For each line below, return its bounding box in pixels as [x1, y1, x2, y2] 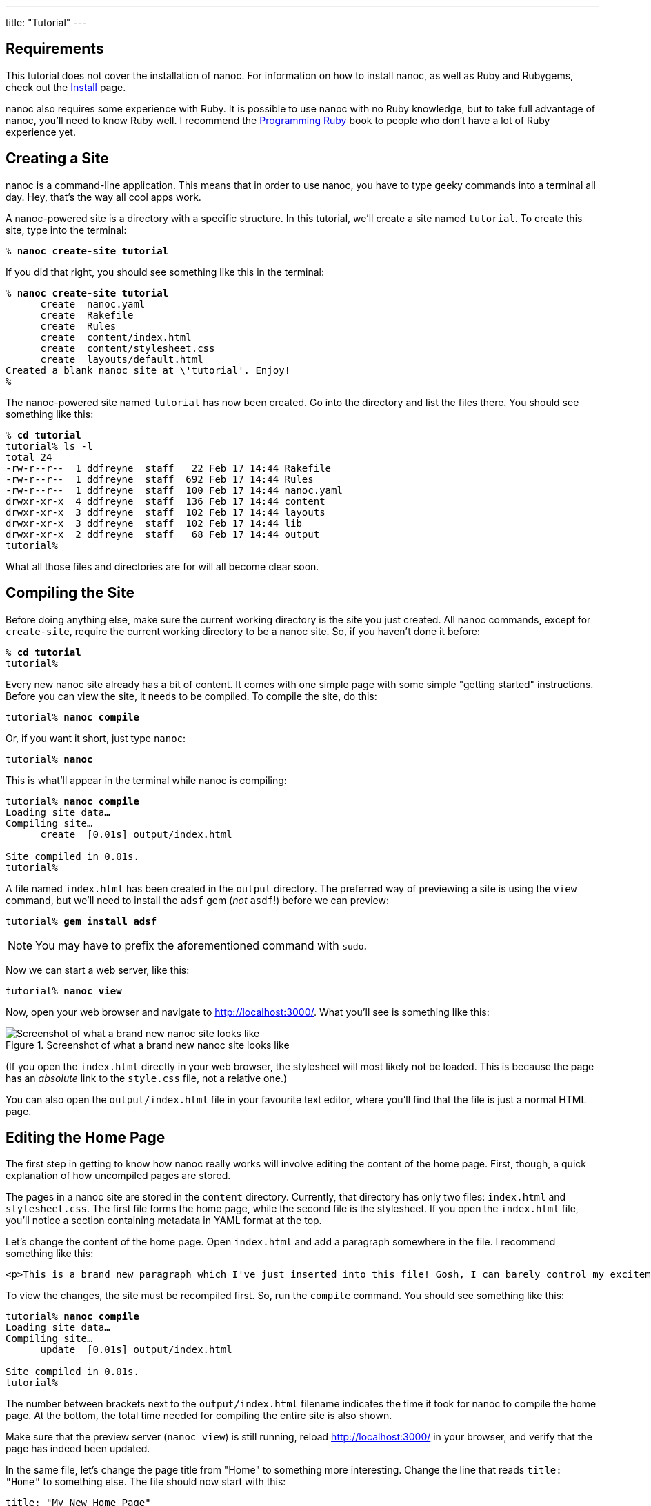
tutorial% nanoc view [6, 985, 122, 996]
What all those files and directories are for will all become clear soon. [6, 560, 319, 572]
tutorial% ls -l [6, 440, 93, 452]
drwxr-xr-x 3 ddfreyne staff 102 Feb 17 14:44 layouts [6, 506, 325, 518]
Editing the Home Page [6, 1128, 166, 1146]
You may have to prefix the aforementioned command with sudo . [35, 938, 368, 952]
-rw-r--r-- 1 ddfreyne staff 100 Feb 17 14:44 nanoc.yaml [6, 484, 343, 496]
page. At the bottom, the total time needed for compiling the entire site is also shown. [6, 1409, 392, 1422]
